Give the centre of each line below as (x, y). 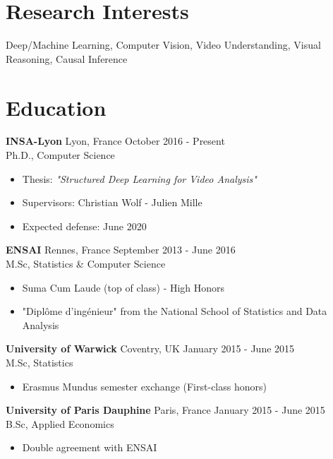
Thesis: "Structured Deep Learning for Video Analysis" (139, 178)
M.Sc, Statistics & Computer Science (86, 263)
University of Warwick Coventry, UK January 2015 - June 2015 (150, 348)
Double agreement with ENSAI (90, 447)
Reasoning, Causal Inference (67, 58)
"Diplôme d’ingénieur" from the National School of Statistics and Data (175, 311)
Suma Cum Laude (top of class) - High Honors (123, 287)
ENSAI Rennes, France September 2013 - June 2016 (121, 250)
